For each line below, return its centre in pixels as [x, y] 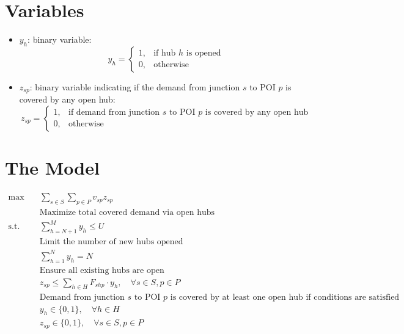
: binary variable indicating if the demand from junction [135, 86]
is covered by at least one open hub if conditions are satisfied [285, 297]
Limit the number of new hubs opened [111, 242]
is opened [204, 53]
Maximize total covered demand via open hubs [127, 212]
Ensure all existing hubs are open [102, 270]
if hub [165, 53]
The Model [52, 168]
